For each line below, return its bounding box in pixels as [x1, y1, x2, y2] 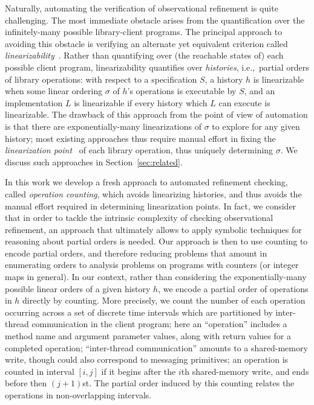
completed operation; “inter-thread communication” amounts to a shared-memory [5, 341, 308, 354]
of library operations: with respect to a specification [5, 72, 197, 85]
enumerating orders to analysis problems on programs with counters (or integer [5, 258, 299, 271]
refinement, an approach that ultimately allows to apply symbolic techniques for [5, 223, 302, 235]
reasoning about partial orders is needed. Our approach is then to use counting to [5, 235, 308, 247]
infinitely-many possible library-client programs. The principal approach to [5, 25, 283, 38]
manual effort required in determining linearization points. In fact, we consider [5, 199, 296, 212]
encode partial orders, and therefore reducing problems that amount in [5, 246, 267, 259]
